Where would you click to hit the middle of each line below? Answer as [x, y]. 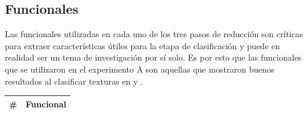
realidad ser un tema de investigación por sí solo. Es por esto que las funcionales [153, 57]
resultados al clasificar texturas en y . [74, 81]
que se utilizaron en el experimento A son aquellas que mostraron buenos [140, 69]
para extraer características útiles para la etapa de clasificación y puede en [143, 45]
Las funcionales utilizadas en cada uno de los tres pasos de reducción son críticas [154, 34]
